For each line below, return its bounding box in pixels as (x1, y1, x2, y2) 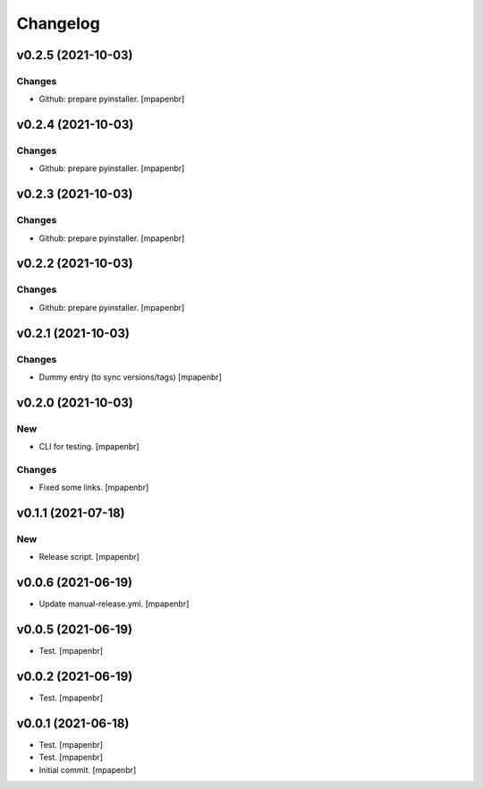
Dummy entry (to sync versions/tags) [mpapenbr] (38, 372, 223, 382)
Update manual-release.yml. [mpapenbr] (38, 598, 190, 609)
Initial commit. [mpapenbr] (38, 764, 137, 775)
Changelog (16, 13, 100, 33)
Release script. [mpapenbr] (38, 552, 140, 562)
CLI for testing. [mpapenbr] (38, 442, 140, 452)
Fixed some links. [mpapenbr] (38, 482, 149, 493)
